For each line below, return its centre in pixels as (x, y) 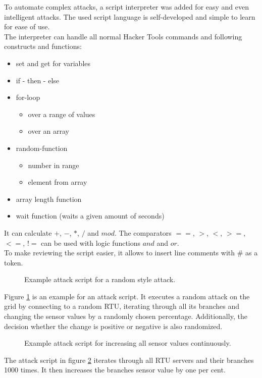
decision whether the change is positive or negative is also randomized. (113, 326)
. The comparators (143, 232)
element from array (58, 182)
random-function (42, 148)
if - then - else (38, 80)
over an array (48, 131)
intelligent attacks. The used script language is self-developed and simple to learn (130, 16)
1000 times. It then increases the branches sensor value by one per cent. (115, 370)
